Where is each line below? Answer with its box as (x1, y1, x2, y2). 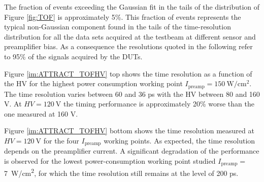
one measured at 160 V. (4, 108, 78, 119)
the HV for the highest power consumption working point (4, 78, 183, 89)
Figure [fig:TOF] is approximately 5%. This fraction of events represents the (4, 11, 241, 22)
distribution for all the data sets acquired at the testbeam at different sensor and (4, 31, 256, 42)
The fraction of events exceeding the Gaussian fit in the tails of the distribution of (4, 2, 260, 12)
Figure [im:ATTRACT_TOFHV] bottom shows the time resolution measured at (4, 125, 254, 136)
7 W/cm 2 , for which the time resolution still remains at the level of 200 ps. (4, 166, 239, 178)
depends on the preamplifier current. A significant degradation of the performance (4, 145, 259, 156)
